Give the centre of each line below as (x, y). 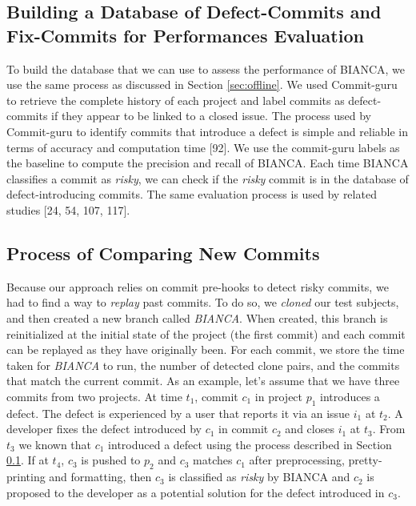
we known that (55, 444)
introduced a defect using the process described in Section (250, 444)
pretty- (365, 460)
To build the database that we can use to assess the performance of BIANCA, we (206, 68)
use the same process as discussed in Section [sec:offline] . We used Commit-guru (202, 84)
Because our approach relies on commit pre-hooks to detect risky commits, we (198, 286)
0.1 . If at (28, 460)
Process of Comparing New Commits (163, 253)
